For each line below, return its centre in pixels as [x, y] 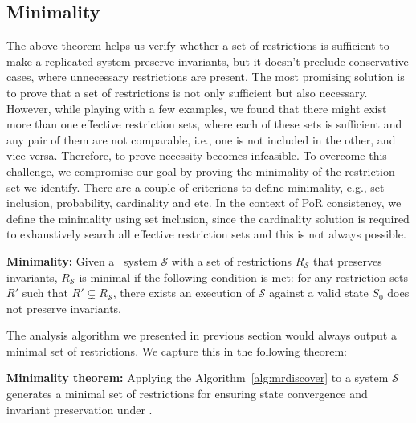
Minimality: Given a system [82, 260]
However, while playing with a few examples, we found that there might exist [197, 108]
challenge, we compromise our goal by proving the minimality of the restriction [201, 171]
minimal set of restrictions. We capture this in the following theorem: [177, 350]
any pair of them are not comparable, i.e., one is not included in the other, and [201, 139]
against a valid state [319, 293]
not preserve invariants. [64, 308]
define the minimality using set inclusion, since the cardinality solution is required [208, 218]
